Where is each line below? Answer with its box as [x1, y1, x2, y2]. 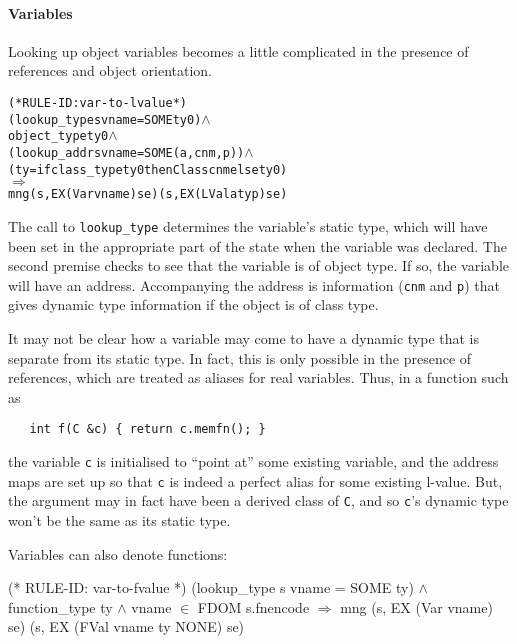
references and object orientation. [8, 60, 212, 81]
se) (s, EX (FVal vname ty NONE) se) [8, 616, 245, 637]
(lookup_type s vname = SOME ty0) [8, 112, 202, 127]
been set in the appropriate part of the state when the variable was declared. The [8, 235, 507, 256]
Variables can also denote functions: [8, 543, 228, 564]
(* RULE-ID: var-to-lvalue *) [8, 95, 188, 110]
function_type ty [8, 596, 113, 617]
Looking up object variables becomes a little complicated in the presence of [8, 40, 469, 61]
